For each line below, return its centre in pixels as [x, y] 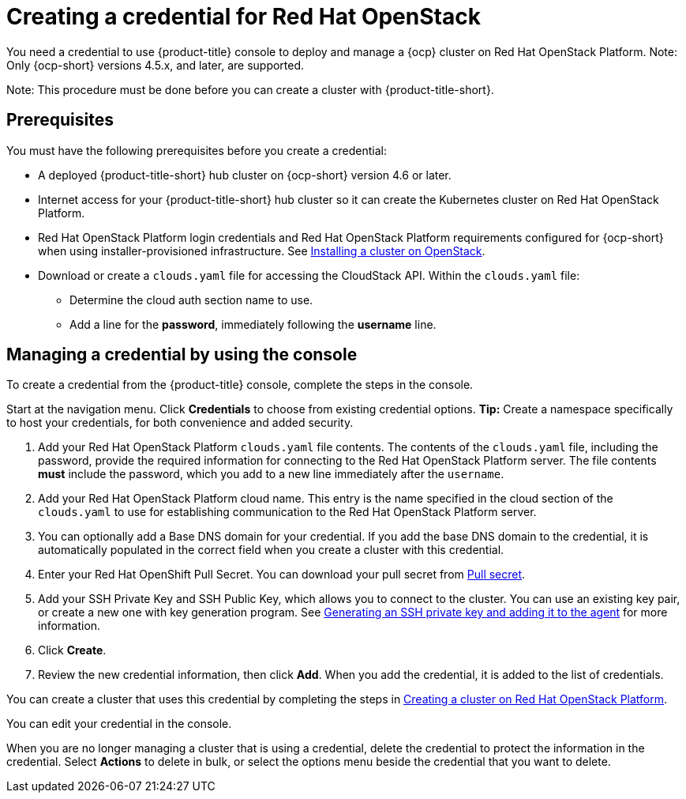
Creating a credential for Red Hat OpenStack [244, 17]
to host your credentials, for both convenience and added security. [180, 423]
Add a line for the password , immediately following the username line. [253, 324]
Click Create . [72, 650]
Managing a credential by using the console [182, 355]
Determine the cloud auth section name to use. [191, 300]
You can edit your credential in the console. [119, 724]
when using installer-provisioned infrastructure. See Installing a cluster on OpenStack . [262, 251]
